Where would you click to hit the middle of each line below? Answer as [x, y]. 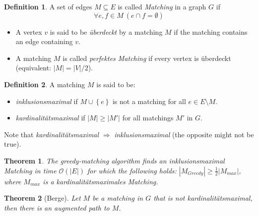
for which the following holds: [132, 170]
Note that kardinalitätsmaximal [52, 134]
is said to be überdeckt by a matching [106, 31]
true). [13, 144]
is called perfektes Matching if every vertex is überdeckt [147, 58]
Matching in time [30, 170]
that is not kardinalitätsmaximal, [203, 198]
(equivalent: [33, 68]
